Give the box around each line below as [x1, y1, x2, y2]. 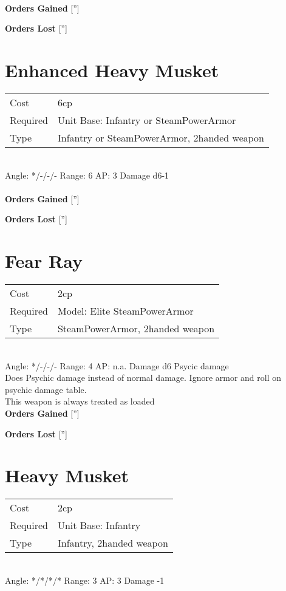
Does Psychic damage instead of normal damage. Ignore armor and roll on [5, 371, 282, 384]
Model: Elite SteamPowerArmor [57, 304, 194, 318]
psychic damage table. [5, 383, 87, 395]
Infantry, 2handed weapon [57, 536, 168, 550]
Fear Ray [5, 248, 83, 273]
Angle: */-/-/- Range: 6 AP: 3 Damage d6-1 [5, 168, 169, 181]
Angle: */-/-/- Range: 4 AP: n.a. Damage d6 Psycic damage [5, 359, 229, 372]
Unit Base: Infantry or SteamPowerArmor [57, 112, 236, 127]
